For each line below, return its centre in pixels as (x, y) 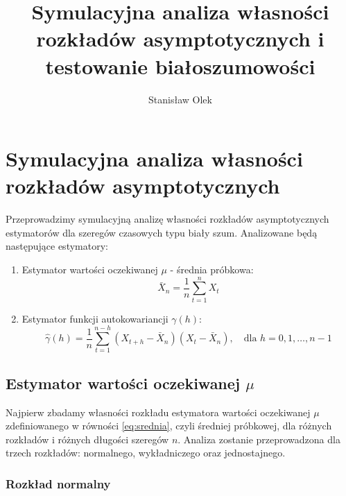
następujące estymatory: (57, 246)
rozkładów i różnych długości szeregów (87, 439)
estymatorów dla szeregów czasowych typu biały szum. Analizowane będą (162, 232)
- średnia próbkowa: (212, 269)
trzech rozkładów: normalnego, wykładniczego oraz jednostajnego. (146, 453)
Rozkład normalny (58, 483)
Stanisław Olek (180, 99)
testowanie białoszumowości (180, 66)
